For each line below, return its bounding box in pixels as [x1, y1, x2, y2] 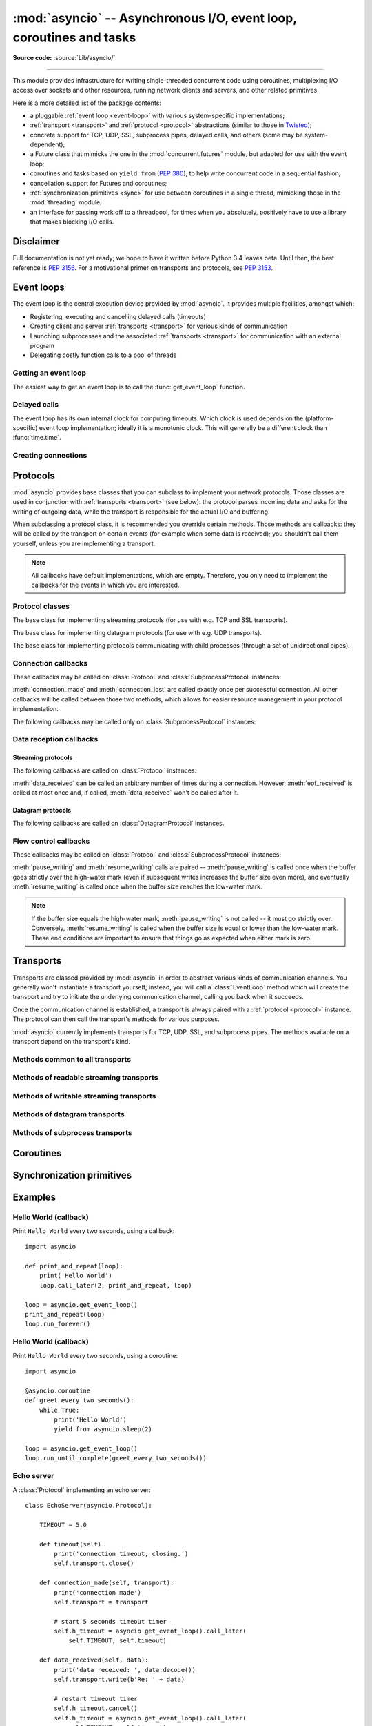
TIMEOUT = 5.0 [39, 1521, 87, 1529]
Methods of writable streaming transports [12, 1091, 156, 1100]
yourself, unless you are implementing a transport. [12, 539, 156, 547]
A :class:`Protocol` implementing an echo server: [12, 1485, 151, 1494]
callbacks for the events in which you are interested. [31, 581, 180, 590]
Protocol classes [12, 601, 70, 611]
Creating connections [12, 451, 87, 460]
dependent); [30, 140, 65, 148]
